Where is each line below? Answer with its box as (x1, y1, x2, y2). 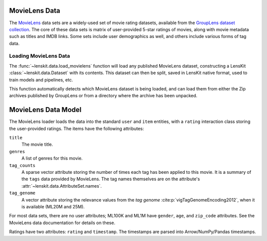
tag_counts (9, 162, 36, 168)
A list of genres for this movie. (21, 156, 83, 161)
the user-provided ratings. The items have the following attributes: (9, 125, 144, 131)
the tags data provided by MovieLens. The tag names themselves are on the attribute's (21, 176, 200, 182)
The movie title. (21, 141, 53, 148)
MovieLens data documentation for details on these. (9, 220, 116, 226)
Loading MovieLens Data (9, 52, 70, 59)
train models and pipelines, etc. (9, 77, 73, 82)
